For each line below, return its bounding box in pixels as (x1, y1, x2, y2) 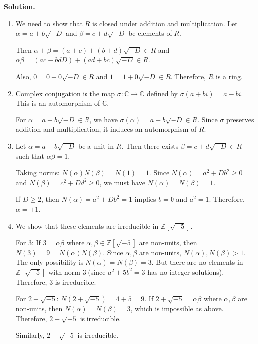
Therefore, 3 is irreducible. (15, 276, 96, 287)
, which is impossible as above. (130, 303, 224, 314)
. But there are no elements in (151, 257, 243, 267)
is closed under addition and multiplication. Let (92, 18, 238, 28)
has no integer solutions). (147, 266, 224, 277)
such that (15, 150, 45, 161)
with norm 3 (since (48, 266, 106, 277)
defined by (146, 88, 178, 98)
